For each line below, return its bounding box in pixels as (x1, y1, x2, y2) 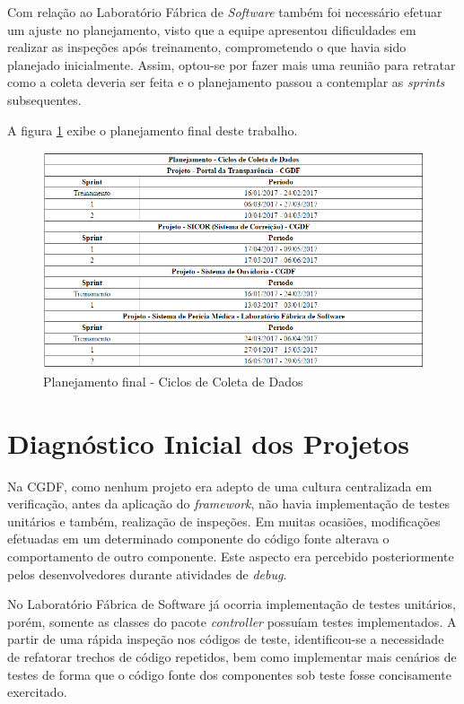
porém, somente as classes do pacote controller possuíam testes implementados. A (7, 612, 457, 630)
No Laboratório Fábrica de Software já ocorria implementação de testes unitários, (7, 595, 456, 613)
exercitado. (7, 682, 67, 701)
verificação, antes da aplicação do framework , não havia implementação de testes (7, 494, 450, 513)
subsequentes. (7, 90, 82, 109)
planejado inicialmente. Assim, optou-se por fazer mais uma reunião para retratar (7, 55, 456, 74)
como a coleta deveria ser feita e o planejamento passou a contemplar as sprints (7, 73, 445, 91)
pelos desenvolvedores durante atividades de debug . (7, 564, 287, 583)
